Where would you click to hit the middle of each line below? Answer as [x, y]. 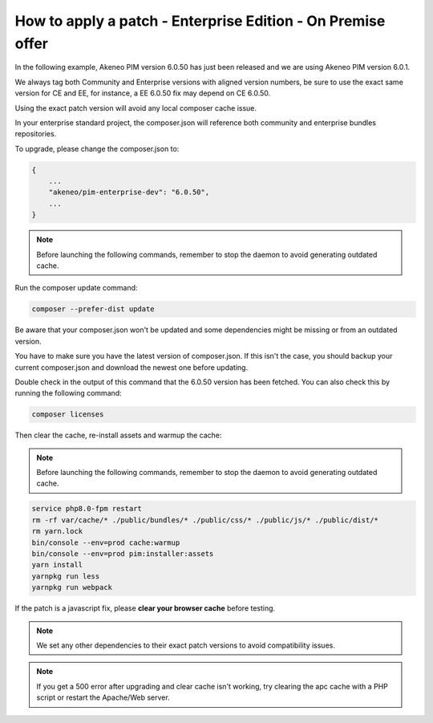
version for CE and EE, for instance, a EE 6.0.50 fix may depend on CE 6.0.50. [143, 93]
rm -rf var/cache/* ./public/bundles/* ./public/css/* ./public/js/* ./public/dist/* [205, 520]
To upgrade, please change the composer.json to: [97, 148]
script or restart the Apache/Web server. [103, 697]
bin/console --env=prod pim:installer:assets [123, 554]
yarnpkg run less [66, 576]
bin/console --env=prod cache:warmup [106, 542]
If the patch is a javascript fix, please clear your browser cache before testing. [145, 608]
